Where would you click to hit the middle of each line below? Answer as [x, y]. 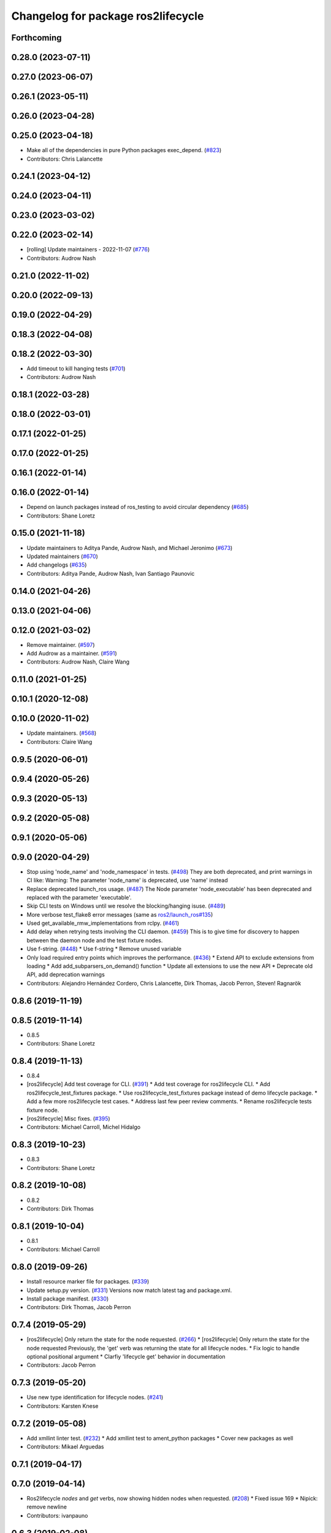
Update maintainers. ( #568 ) [62, 733]
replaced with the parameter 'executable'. [79, 897]
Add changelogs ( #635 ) [57, 565]
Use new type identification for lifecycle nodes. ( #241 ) [95, 1397]
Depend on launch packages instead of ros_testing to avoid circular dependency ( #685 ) [138, 507]
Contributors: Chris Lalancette [65, 159]
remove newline [47, 1507]
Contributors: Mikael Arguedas [65, 1447]
